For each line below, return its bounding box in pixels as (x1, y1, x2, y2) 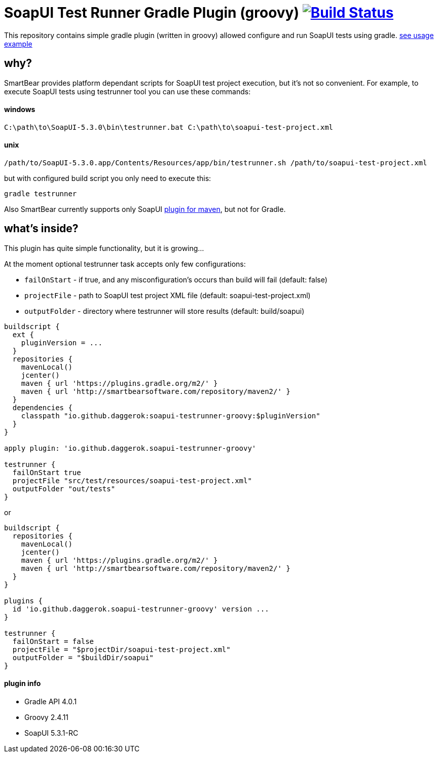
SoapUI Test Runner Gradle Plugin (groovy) (4, 4, 300, 21)
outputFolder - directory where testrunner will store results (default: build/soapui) (24, 306, 305, 315)
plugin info (4, 679, 41, 688)
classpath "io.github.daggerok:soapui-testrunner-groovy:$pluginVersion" (21, 411, 320, 420)
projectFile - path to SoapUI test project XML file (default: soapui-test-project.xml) (24, 291, 311, 300)
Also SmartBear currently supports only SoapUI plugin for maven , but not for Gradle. (4, 205, 286, 214)
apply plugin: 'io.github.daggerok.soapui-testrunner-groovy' (4, 444, 257, 452)
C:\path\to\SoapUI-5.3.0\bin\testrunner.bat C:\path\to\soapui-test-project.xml (4, 123, 334, 131)
